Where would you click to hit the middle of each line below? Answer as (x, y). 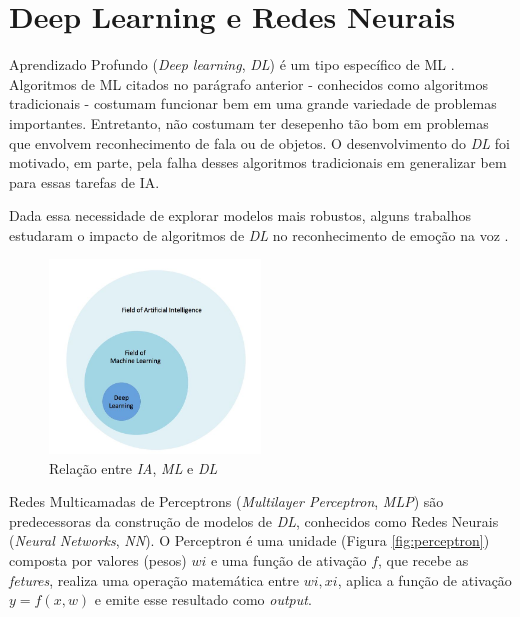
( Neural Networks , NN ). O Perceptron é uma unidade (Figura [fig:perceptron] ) (249, 540)
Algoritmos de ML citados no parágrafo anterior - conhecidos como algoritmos (249, 83)
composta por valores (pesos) (98, 559)
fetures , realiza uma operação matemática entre (154, 579)
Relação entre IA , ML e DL (133, 467)
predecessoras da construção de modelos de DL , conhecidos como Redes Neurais (254, 520)
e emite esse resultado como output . (203, 599)
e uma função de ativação (288, 559)
